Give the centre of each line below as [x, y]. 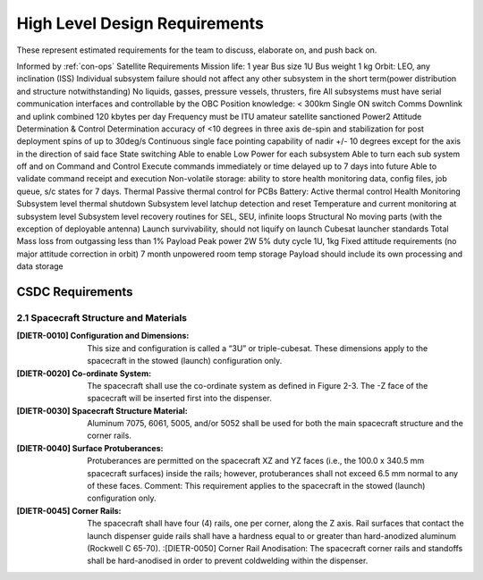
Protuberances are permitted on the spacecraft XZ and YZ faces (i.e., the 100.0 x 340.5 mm [256, 461]
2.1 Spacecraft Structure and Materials [102, 317]
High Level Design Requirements [140, 23]
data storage [40, 266]
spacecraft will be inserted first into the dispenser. [180, 399]
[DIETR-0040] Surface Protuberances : [90, 448]
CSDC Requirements [75, 292]
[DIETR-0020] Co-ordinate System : [84, 373]
